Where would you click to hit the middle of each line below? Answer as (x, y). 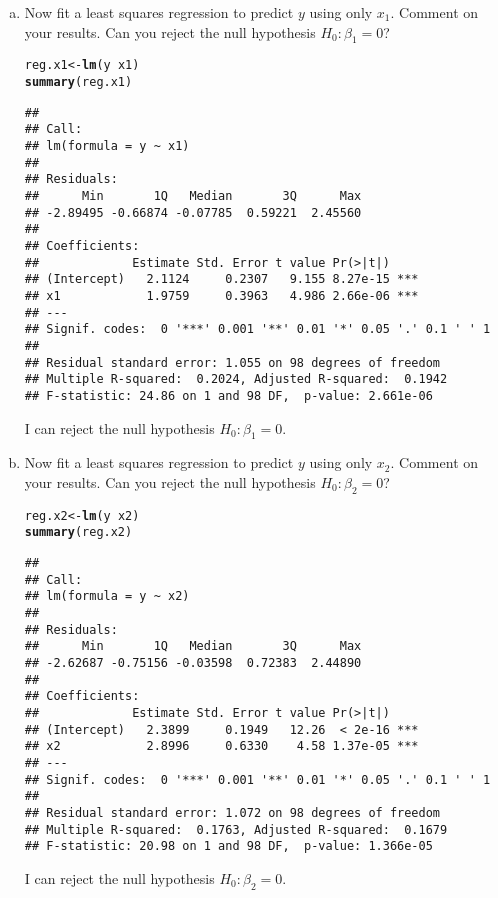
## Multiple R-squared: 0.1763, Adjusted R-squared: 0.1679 (236, 829)
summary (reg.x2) (78, 532)
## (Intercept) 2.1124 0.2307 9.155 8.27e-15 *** (221, 279)
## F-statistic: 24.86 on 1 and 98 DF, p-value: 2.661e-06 (228, 395)
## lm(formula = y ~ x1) (107, 146)
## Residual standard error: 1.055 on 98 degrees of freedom (232, 362)
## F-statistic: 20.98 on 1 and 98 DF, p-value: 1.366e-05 (228, 846)
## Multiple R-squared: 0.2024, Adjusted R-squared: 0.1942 (236, 379)
